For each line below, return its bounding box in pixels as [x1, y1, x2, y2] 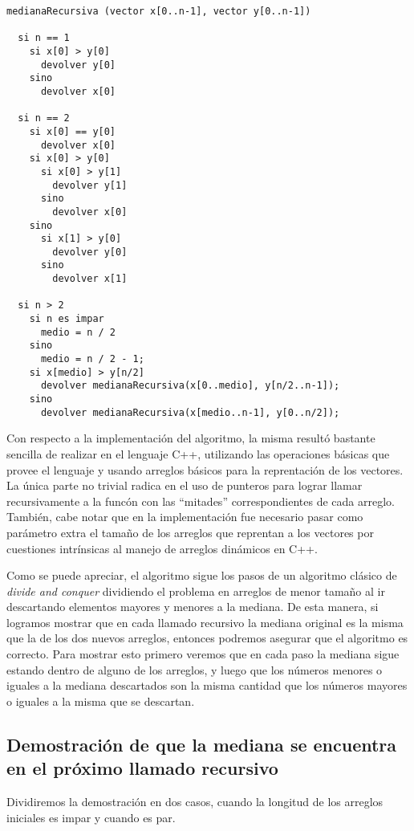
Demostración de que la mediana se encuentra [6, 731, 397, 756]
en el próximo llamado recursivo [6, 756, 278, 780]
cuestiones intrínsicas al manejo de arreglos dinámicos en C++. [6, 540, 318, 556]
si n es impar [29, 313, 104, 325]
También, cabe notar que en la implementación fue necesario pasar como [6, 508, 363, 525]
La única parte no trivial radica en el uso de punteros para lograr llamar [6, 477, 363, 494]
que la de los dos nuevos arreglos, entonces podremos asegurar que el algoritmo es [6, 629, 408, 646]
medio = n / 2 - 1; [40, 353, 144, 365]
